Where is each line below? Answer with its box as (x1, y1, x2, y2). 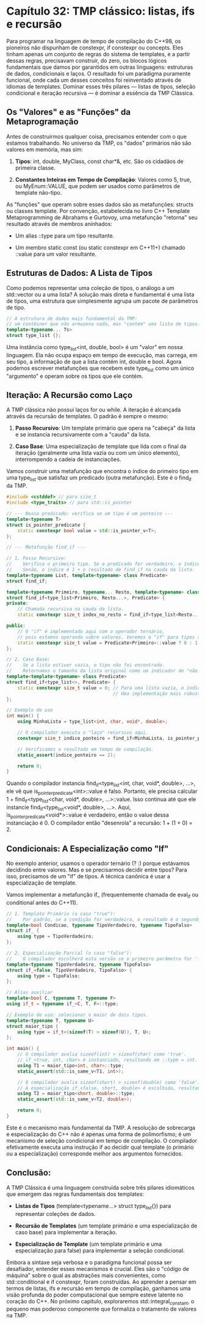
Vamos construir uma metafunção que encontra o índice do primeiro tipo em (6, 468, 199, 475)
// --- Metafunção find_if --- (6, 544, 86, 551)
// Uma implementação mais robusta (112, 690, 203, 696)
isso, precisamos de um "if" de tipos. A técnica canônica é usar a (6, 873, 171, 880)
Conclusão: (6, 1168, 51, 1178)
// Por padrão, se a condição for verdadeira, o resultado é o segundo (6, 916, 201, 922)
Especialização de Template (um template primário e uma (15, 1240, 162, 1248)
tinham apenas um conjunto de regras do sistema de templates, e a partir (6, 50, 190, 57)
